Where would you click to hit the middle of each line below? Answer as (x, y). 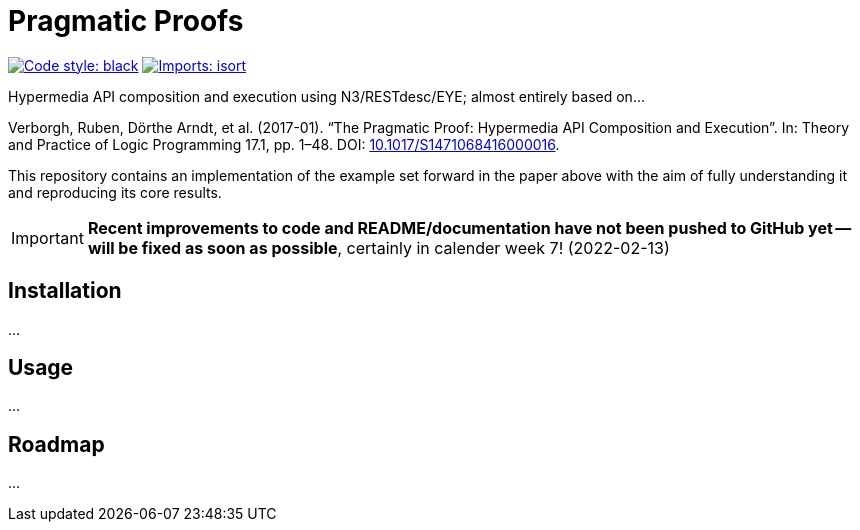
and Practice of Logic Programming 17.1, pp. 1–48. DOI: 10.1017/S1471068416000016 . (284, 144)
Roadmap (56, 444)
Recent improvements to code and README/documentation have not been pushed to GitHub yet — (469, 227)
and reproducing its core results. (115, 192)
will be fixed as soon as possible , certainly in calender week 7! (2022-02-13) (378, 247)
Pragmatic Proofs (126, 21)
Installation (65, 291)
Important (47, 237)
